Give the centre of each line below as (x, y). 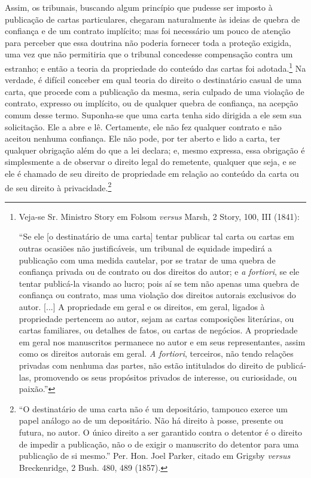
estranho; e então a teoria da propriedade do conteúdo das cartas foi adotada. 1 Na (155, 67)
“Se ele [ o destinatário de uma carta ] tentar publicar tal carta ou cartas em (156, 236)
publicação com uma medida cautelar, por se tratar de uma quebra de (147, 260)
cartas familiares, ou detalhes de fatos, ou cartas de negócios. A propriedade (158, 330)
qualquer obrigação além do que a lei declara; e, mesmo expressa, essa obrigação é (155, 150)
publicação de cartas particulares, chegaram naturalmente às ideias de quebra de (153, 19)
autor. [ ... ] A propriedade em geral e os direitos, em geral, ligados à (142, 306)
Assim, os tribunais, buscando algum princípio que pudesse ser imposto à (139, 7)
